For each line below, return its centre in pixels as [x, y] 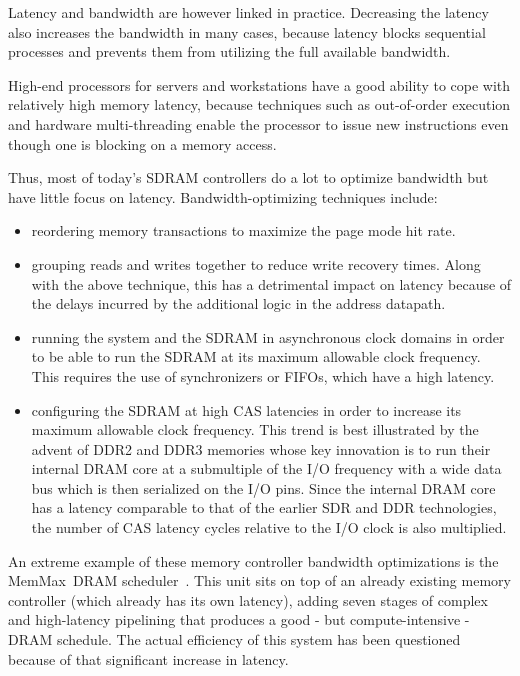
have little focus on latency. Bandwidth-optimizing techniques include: [223, 196]
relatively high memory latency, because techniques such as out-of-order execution [259, 104]
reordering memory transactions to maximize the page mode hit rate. [243, 230]
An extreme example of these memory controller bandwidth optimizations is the [253, 560]
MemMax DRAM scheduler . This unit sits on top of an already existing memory [259, 580]
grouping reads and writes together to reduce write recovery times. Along [256, 263]
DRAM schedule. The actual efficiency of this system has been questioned [234, 639]
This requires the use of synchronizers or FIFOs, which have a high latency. [263, 375]
